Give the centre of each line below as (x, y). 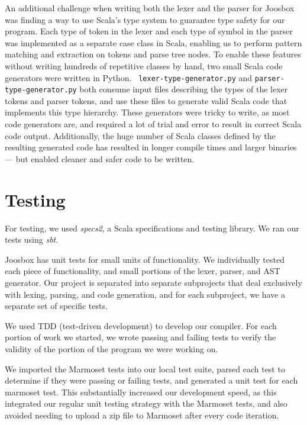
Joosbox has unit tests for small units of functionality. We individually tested (145, 259)
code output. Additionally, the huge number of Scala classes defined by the (140, 135)
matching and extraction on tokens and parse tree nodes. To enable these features (153, 54)
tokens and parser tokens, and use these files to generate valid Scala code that (146, 100)
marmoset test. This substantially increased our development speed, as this (141, 392)
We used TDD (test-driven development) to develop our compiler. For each (141, 325)
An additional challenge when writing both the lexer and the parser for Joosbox (150, 8)
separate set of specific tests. (56, 306)
